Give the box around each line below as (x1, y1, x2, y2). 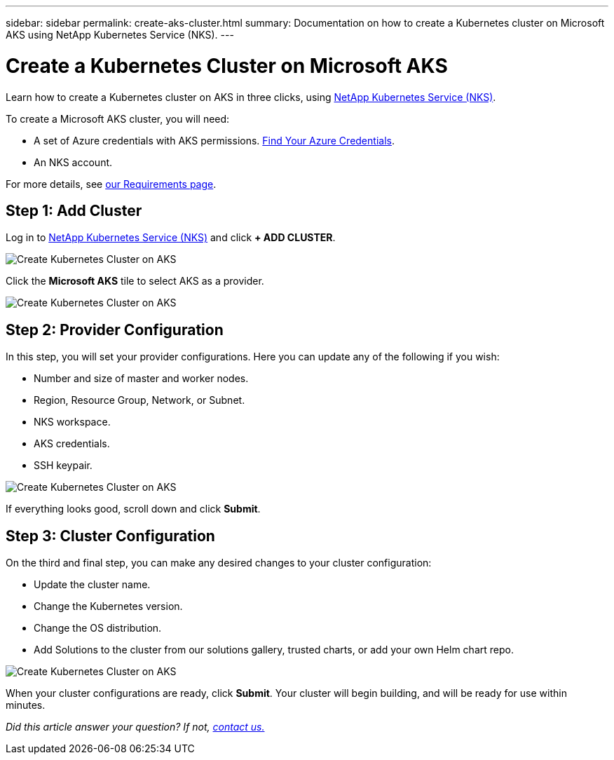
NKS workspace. (34, 416, 111, 428)
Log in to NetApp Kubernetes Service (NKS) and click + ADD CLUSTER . (6, 231, 336, 244)
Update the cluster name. (34, 578, 151, 591)
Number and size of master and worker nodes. (34, 372, 249, 385)
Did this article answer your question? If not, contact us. (6, 721, 265, 733)
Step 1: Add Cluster (6, 201, 142, 219)
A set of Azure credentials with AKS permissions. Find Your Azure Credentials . (34, 134, 395, 147)
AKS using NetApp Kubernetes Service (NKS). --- (6, 29, 234, 41)
